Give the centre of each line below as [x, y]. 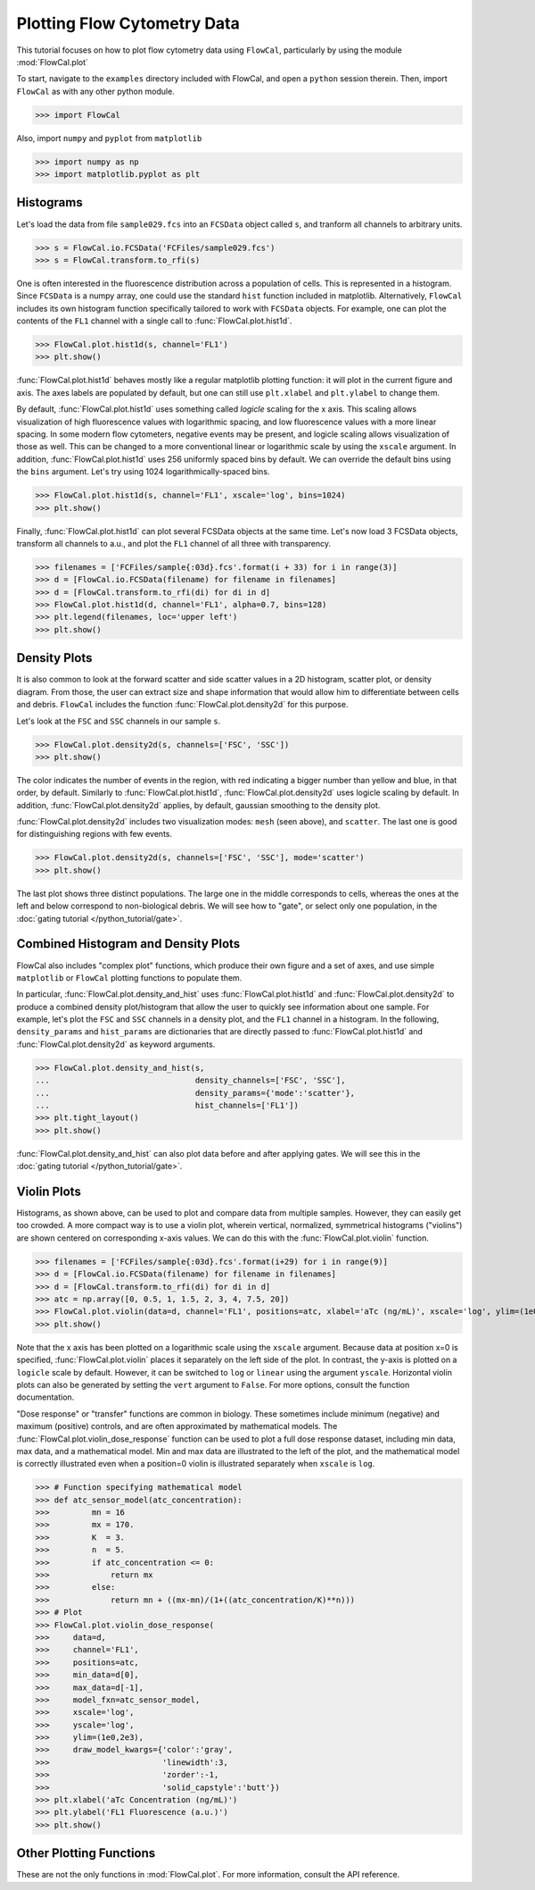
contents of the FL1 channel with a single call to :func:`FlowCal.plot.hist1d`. [154, 321]
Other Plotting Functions [86, 1853]
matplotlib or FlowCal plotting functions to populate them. [129, 977]
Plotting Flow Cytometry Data [128, 23]
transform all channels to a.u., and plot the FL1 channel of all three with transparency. [174, 543]
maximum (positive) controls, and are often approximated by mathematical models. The [177, 1426]
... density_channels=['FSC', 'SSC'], [190, 1080]
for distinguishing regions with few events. [95, 834]
